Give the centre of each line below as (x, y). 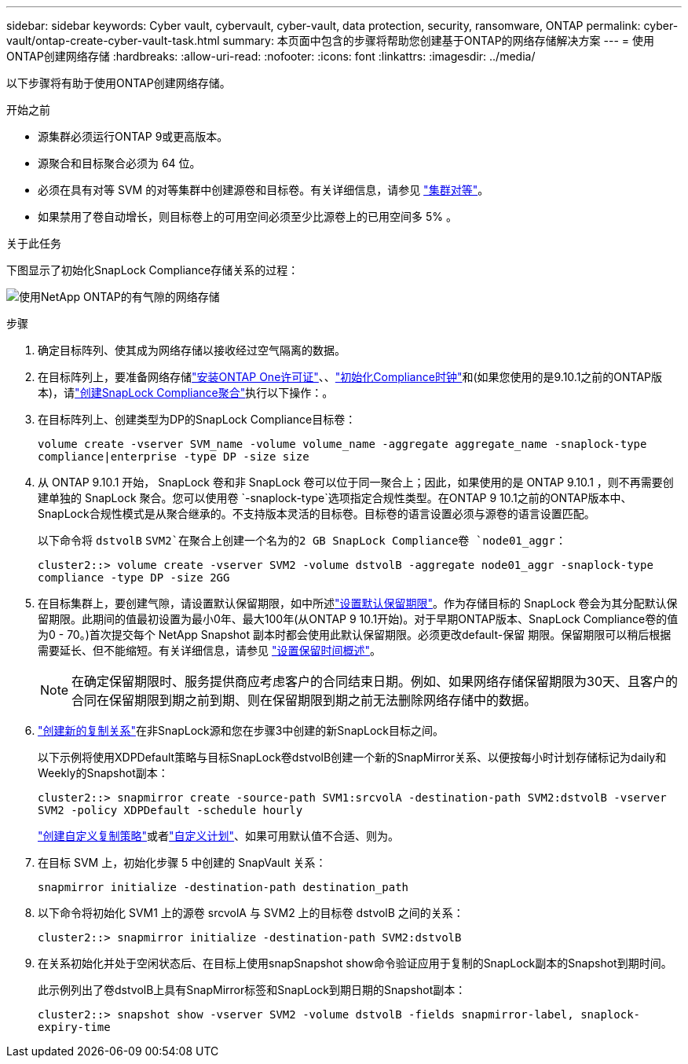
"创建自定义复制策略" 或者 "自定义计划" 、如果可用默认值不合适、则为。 (219, 836)
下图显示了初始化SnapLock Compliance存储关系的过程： (153, 270)
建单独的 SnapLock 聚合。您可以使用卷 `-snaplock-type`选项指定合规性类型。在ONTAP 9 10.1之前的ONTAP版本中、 (335, 498)
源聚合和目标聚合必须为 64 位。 (119, 163)
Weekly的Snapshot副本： (103, 773)
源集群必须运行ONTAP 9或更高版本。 (133, 136)
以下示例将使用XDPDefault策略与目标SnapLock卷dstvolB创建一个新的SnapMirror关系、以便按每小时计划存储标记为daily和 (352, 757)
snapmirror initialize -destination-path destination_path (223, 887)
